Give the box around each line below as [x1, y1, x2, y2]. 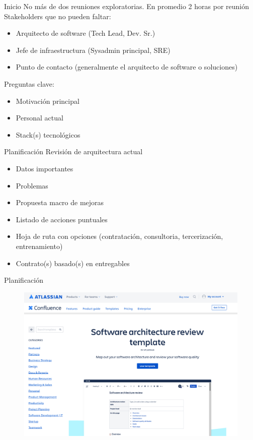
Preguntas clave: [4, 78, 54, 89]
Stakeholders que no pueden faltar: [4, 11, 111, 21]
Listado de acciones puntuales [16, 214, 108, 224]
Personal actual [16, 112, 63, 123]
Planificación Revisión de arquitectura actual [4, 146, 143, 157]
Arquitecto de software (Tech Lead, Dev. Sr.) [16, 28, 155, 38]
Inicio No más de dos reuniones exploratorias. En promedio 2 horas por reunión [4, 1, 249, 11]
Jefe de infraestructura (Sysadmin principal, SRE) [16, 44, 171, 55]
